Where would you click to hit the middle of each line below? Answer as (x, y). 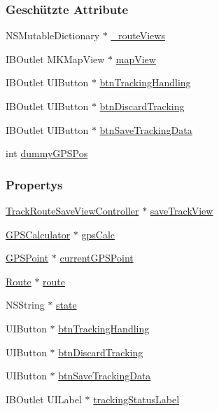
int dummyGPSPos (47, 153)
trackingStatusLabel (136, 399)
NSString (25, 305)
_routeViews (138, 35)
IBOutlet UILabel (44, 399)
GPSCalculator (38, 234)
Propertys (34, 184)
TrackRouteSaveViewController (72, 210)
